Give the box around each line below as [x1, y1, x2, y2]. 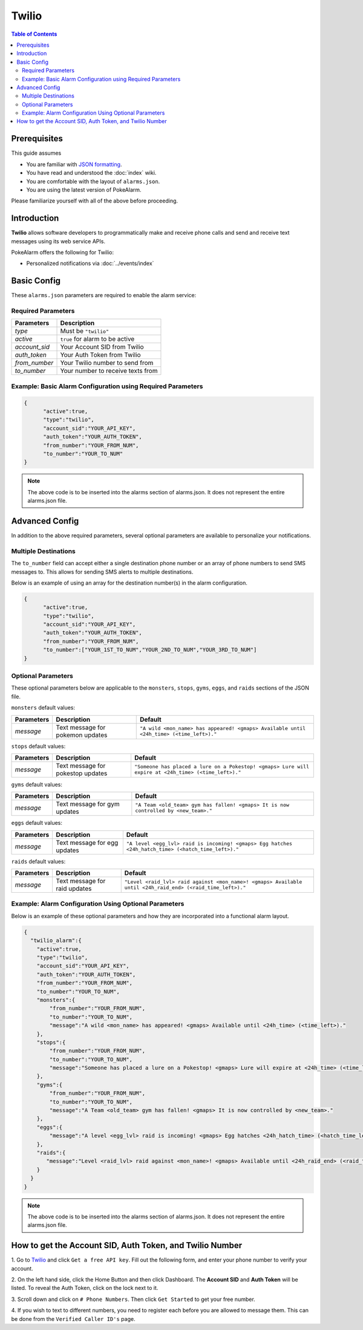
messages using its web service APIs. [11, 237, 106, 245]
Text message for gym [56, 800, 120, 808]
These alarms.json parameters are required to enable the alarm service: [11, 292, 197, 299]
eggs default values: [11, 819, 63, 827]
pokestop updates [56, 769, 108, 778]
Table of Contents [11, 30, 57, 38]
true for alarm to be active [60, 335, 135, 343]
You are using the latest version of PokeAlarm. [26, 186, 142, 193]
